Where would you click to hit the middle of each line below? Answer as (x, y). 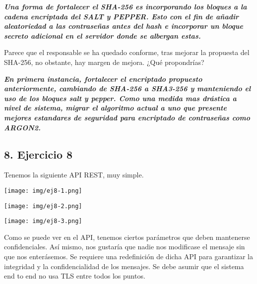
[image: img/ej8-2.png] (43, 206)
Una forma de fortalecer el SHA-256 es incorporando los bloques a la (126, 6)
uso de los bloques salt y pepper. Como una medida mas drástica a (120, 98)
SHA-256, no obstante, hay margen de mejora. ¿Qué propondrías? (104, 62)
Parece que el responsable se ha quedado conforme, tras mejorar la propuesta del (127, 52)
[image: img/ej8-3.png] (43, 221)
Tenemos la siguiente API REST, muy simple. (74, 175)
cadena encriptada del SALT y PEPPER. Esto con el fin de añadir (122, 16)
